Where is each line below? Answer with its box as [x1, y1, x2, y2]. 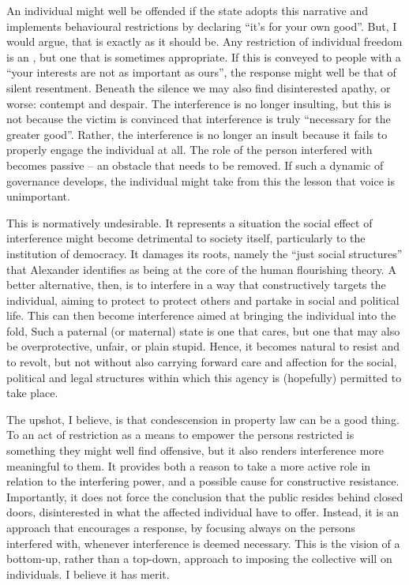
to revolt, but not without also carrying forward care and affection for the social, [6, 354, 397, 370]
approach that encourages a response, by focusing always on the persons [6, 519, 355, 535]
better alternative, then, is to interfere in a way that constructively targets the [6, 276, 386, 293]
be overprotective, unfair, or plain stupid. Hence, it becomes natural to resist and [6, 338, 400, 354]
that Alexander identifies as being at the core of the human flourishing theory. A [6, 261, 396, 277]
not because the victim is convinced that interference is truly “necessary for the [6, 111, 391, 127]
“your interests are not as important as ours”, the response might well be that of [6, 64, 396, 81]
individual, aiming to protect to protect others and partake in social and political [6, 291, 400, 308]
